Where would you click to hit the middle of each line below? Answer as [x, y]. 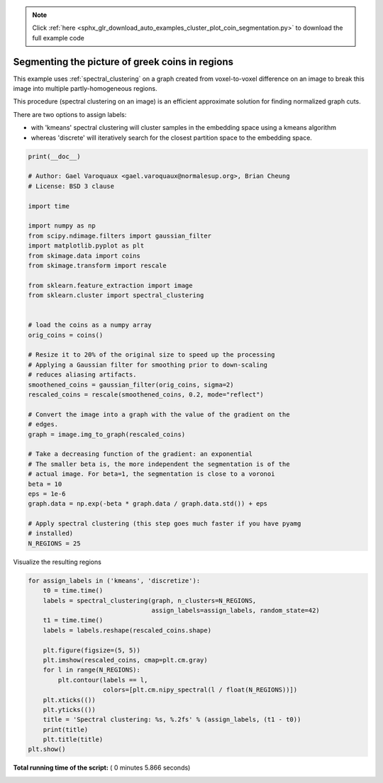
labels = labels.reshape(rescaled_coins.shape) [127, 630]
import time [49, 206]
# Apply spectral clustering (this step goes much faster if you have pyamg [165, 524]
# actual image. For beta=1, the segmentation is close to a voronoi [151, 474]
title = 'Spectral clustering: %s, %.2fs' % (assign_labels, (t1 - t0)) [172, 720]
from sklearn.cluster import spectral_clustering [116, 295]
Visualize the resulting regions [57, 562]
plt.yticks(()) [69, 710]
